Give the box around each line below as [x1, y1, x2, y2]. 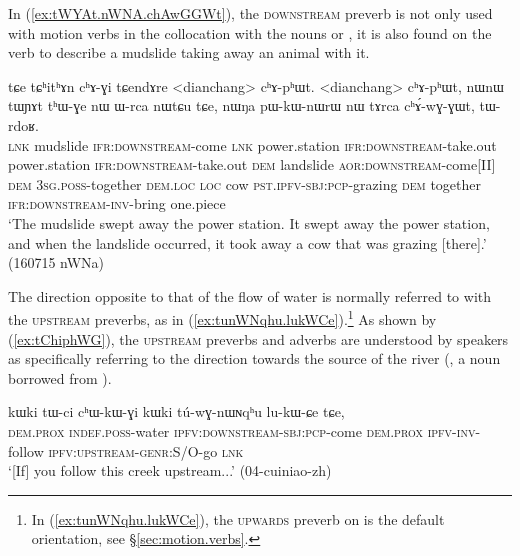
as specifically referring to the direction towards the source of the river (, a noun [8, 348, 501, 369]
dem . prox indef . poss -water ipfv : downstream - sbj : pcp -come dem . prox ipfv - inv [8, 420, 476, 441]
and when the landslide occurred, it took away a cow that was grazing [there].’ [8, 232, 487, 253]
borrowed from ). [8, 367, 112, 388]
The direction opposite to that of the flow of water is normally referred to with [8, 285, 491, 306]
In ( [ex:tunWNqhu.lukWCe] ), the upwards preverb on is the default [31, 508, 445, 529]
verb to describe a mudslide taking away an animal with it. [8, 42, 370, 63]
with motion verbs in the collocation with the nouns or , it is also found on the [8, 22, 492, 43]
